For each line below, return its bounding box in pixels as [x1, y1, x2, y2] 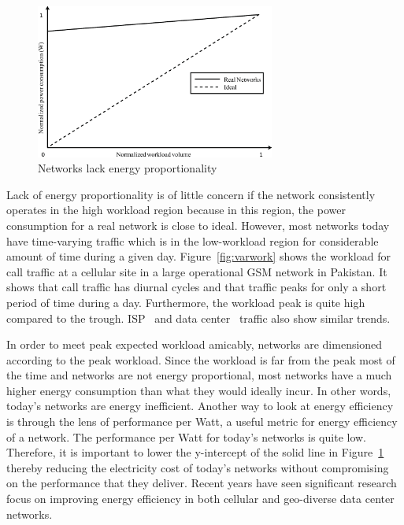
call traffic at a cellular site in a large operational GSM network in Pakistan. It [6, 263, 387, 279]
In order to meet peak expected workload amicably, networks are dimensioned [6, 336, 383, 353]
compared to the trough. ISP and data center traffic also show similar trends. [6, 309, 391, 326]
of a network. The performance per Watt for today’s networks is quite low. [6, 428, 367, 445]
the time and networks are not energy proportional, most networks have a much [6, 367, 392, 383]
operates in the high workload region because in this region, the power [6, 201, 346, 218]
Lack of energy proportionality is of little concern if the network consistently [6, 186, 376, 202]
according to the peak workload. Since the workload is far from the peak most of [6, 351, 395, 368]
